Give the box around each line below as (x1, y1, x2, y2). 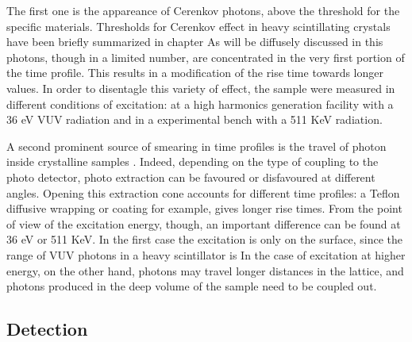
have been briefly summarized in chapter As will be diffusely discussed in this (6, 33, 383, 50)
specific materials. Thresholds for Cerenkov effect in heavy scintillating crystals (6, 17, 391, 34)
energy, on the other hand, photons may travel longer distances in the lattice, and (6, 262, 404, 279)
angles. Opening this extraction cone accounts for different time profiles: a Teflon (6, 184, 400, 201)
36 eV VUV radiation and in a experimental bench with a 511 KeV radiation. (6, 111, 383, 128)
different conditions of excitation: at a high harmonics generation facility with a (6, 95, 394, 112)
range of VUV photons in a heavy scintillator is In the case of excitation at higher (6, 246, 406, 263)
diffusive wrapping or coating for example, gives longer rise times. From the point (6, 200, 402, 217)
